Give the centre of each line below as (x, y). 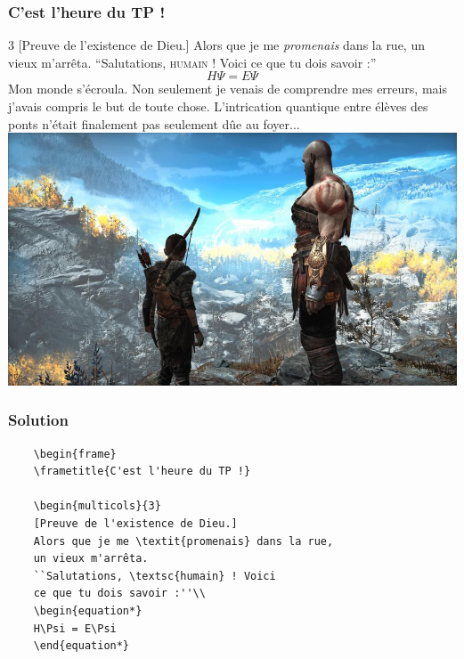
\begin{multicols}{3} (97, 506)
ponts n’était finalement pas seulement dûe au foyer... (154, 123)
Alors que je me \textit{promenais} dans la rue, (183, 541)
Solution (38, 420)
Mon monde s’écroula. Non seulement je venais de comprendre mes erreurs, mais (228, 89)
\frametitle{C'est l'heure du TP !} (142, 472)
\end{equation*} (81, 646)
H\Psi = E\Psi (75, 628)
